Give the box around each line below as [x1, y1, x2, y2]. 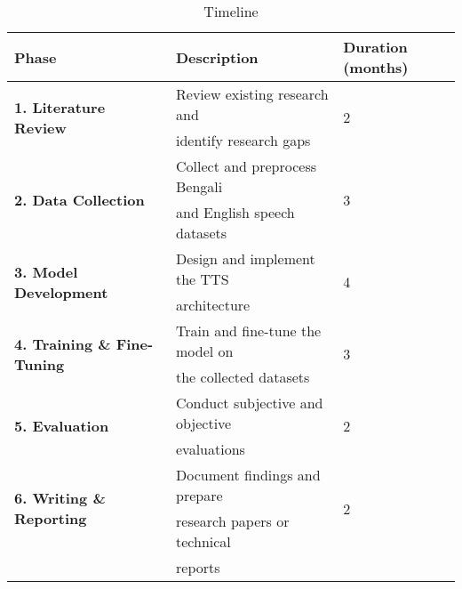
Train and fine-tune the [176, 320, 322, 341]
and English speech [176, 202, 295, 222]
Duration [343, 36, 408, 57]
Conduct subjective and [176, 392, 323, 413]
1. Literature [14, 96, 106, 117]
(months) [343, 57, 409, 77]
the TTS [176, 269, 229, 289]
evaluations [176, 439, 245, 459]
